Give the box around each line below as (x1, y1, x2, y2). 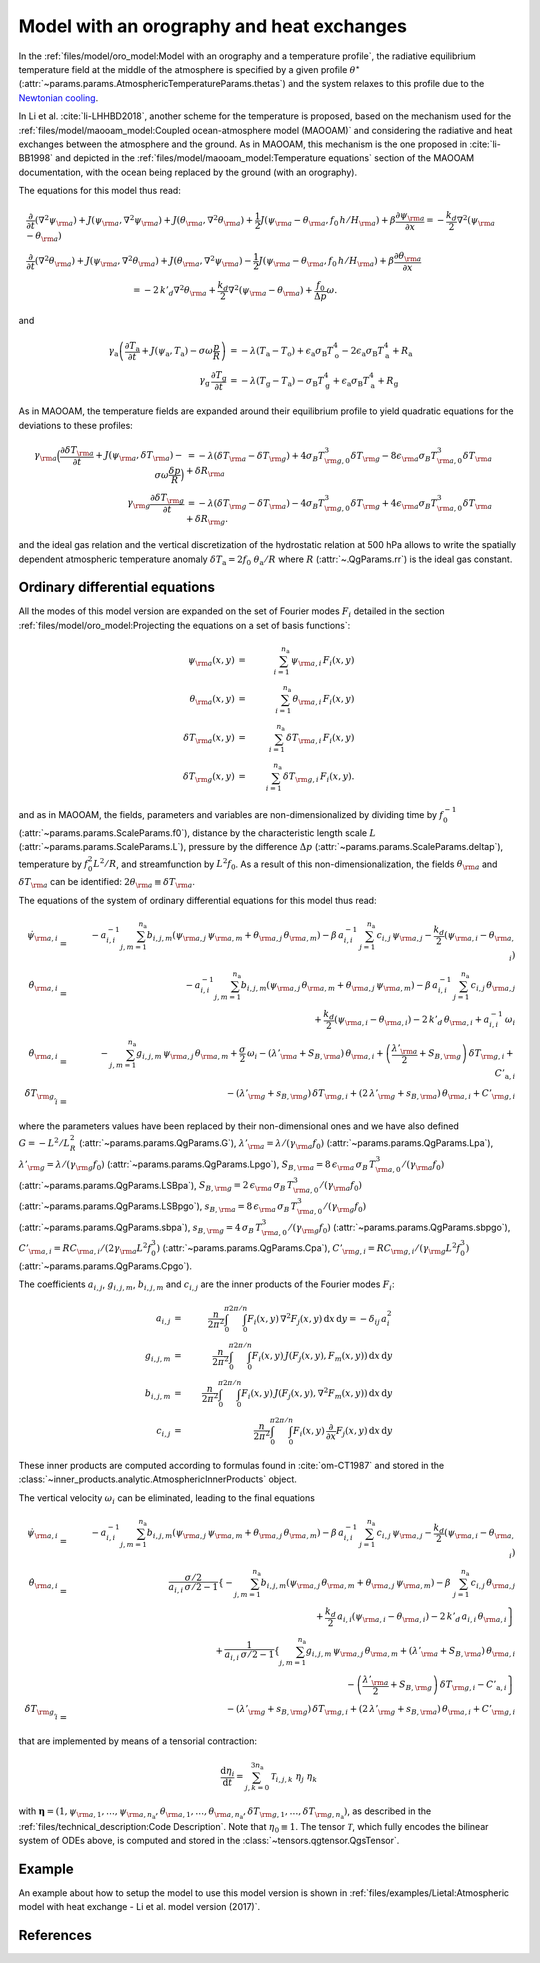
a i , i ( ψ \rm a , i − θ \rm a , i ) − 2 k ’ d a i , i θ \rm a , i (336, 1611, 507, 1625)
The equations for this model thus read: (18, 185, 182, 197)
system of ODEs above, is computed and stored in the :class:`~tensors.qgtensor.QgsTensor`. (18, 1835, 400, 1847)
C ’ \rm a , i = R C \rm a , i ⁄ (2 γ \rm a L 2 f (18, 1241, 152, 1256)
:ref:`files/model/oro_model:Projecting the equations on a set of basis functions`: (18, 619, 351, 631)
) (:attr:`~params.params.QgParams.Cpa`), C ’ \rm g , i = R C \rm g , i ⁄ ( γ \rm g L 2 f (156, 1241, 461, 1256)
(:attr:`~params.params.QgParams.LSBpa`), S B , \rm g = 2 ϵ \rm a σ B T (18, 1179, 294, 1194)
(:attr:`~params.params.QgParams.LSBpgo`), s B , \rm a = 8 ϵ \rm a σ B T (18, 1200, 298, 1214)
